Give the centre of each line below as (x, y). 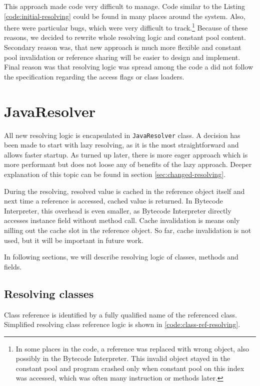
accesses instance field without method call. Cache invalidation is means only (122, 220)
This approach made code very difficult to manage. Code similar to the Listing (124, 6)
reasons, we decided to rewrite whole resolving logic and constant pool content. (125, 37)
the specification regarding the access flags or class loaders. (94, 76)
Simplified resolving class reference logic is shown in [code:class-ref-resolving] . (122, 324)
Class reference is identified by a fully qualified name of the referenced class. (121, 314)
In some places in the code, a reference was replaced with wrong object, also (132, 348)
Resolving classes (49, 293)
